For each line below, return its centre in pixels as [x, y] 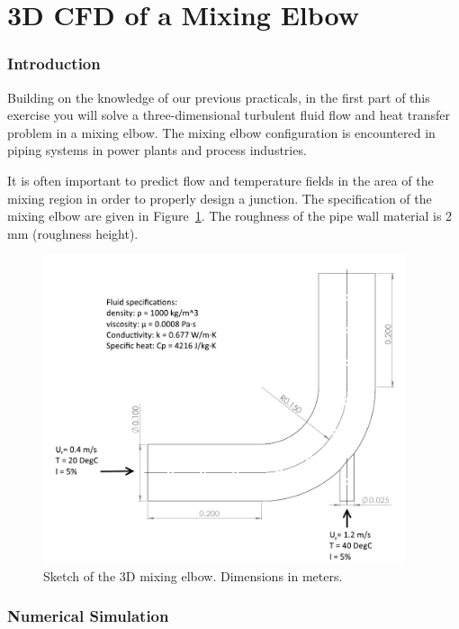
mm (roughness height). [73, 233]
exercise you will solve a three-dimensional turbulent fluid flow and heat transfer [229, 115]
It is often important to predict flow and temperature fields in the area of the [220, 180]
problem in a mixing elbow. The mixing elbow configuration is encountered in [221, 132]
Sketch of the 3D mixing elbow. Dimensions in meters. [193, 575]
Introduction [54, 64]
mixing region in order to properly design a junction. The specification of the [220, 198]
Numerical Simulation [88, 616]
